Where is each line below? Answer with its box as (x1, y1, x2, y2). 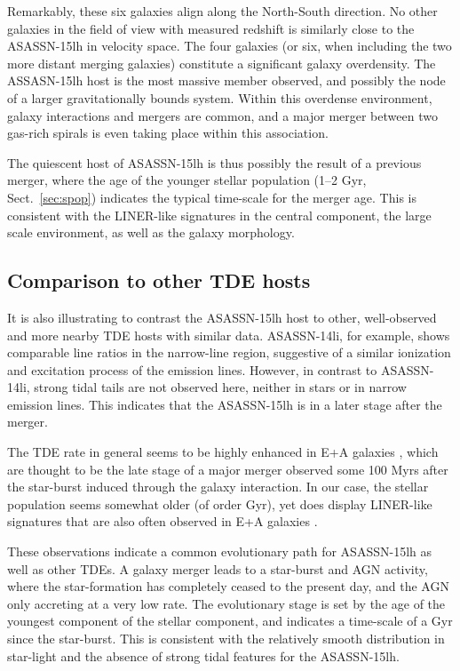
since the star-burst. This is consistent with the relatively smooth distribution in (7, 629, 445, 648)
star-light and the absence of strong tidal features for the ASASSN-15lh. (7, 646, 400, 665)
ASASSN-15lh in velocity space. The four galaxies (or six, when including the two (7, 36, 452, 55)
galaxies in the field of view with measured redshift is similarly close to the (7, 19, 415, 37)
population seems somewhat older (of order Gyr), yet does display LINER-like (7, 494, 432, 513)
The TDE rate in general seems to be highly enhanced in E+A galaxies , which (7, 443, 439, 461)
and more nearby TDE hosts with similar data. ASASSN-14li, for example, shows (7, 325, 450, 344)
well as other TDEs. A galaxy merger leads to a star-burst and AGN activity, (7, 559, 428, 578)
